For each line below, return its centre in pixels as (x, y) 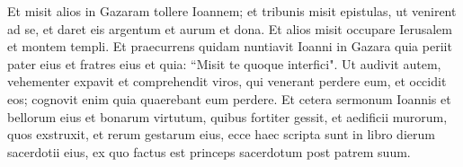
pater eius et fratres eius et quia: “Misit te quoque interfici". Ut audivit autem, (224, 63)
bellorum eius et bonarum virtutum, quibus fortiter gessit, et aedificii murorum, (227, 116)
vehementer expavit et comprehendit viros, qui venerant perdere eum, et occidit (227, 81)
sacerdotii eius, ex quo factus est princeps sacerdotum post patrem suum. (209, 151)
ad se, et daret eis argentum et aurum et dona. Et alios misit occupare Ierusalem (230, 28)
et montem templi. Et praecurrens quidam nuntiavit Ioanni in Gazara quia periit (230, 46)
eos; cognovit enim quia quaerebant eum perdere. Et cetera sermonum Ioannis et (229, 98)
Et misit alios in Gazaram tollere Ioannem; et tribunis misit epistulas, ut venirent (232, 11)
